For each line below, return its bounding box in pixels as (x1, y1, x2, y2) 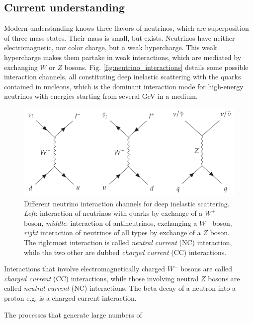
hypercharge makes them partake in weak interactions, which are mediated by (4, 52, 242, 62)
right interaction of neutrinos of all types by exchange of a (24, 227, 201, 238)
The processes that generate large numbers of (4, 309, 142, 320)
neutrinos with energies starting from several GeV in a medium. (4, 91, 198, 101)
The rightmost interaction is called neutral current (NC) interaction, (24, 237, 232, 248)
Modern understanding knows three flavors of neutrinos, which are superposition (4, 23, 249, 33)
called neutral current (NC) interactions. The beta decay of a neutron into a (4, 283, 236, 293)
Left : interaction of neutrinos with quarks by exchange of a (24, 208, 203, 218)
